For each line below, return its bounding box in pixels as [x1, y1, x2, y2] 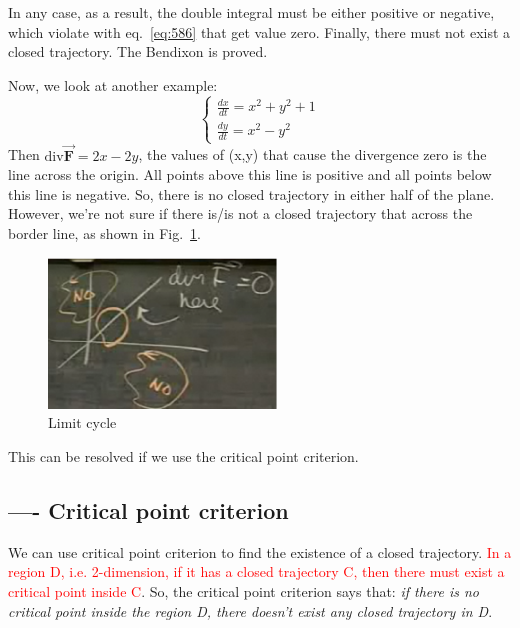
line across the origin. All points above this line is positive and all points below [8, 164, 492, 185]
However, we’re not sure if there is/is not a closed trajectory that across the [8, 203, 473, 224]
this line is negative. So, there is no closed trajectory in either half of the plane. [8, 183, 495, 204]
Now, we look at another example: [8, 74, 218, 95]
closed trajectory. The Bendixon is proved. [8, 41, 268, 62]
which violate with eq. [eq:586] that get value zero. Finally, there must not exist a [8, 21, 511, 42]
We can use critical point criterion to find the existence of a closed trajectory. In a [8, 541, 512, 562]
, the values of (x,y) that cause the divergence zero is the [138, 144, 487, 165]
